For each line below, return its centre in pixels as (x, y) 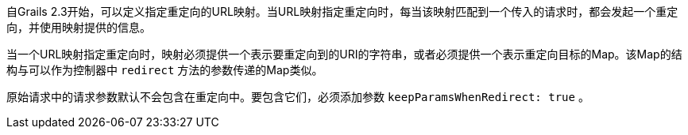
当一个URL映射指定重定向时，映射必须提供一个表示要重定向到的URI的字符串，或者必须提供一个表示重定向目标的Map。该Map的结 (344, 54)
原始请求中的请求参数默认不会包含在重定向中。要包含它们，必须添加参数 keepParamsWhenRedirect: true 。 (298, 97)
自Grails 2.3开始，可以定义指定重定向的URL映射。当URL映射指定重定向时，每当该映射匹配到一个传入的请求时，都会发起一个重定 (342, 11)
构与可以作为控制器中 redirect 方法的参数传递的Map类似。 (165, 70)
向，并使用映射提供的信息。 (79, 27)
